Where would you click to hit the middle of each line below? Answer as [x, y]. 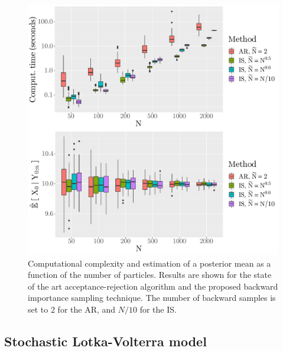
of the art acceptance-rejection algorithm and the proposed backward [153, 286]
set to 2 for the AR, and [72, 309]
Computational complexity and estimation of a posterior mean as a [149, 263]
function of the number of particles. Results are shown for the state [150, 275]
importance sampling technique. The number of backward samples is [152, 298]
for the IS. [158, 309]
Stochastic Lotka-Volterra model [105, 341]
